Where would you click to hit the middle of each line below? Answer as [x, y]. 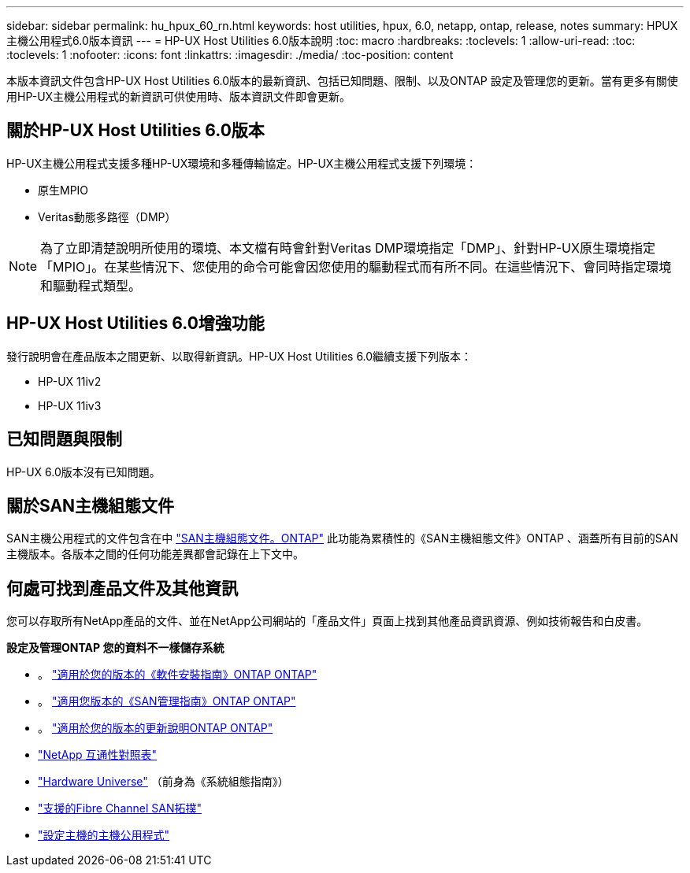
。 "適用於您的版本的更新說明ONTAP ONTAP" [156, 728]
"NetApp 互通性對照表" [98, 755]
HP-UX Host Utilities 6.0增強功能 [135, 324]
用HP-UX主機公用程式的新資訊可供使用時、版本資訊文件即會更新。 [179, 96]
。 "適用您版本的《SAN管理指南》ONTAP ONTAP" [167, 701]
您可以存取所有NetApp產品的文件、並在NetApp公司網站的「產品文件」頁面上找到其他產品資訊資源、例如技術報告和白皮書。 [327, 621]
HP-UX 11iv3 [70, 405]
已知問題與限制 [64, 439]
